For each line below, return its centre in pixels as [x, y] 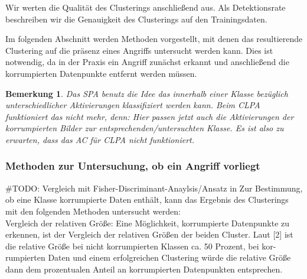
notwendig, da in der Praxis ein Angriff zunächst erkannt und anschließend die [147, 62]
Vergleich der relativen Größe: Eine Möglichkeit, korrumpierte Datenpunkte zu [148, 223]
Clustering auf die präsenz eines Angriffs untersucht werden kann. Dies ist [139, 50]
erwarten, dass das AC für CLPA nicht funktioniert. [100, 139]
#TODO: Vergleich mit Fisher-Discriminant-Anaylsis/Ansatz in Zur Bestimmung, [154, 188]
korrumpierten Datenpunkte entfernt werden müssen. [101, 73]
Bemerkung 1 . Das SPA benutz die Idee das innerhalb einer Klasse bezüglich [147, 93]
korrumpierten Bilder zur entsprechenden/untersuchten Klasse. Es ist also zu [145, 128]
